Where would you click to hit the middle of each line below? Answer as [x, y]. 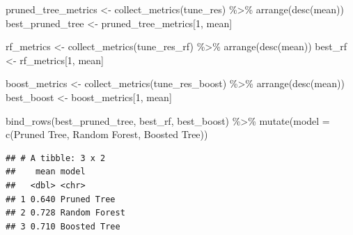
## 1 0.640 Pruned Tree [61, 199]
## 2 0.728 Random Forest [65, 213]
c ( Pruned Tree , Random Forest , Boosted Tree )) [107, 134]
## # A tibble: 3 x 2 [56, 158]
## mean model [46, 172]
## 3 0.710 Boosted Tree [63, 226]
